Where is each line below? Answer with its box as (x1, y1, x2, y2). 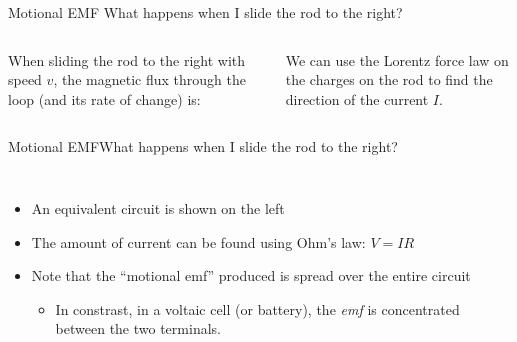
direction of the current (285, 88, 429, 109)
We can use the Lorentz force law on (285, 49, 509, 70)
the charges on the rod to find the (285, 69, 493, 90)
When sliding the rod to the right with (8, 49, 246, 70)
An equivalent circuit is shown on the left (31, 197, 285, 218)
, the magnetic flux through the (53, 69, 246, 90)
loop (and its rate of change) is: (8, 88, 201, 109)
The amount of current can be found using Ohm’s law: (31, 231, 366, 252)
